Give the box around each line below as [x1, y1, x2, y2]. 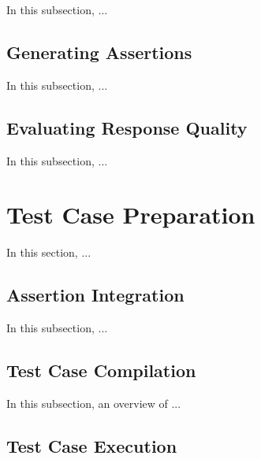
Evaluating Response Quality [6, 115, 248, 139]
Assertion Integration [6, 283, 185, 307]
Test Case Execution [6, 433, 177, 457]
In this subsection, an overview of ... [6, 394, 181, 411]
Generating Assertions [6, 39, 192, 64]
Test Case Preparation [6, 198, 255, 231]
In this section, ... [6, 244, 91, 261]
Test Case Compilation [6, 358, 196, 383]
